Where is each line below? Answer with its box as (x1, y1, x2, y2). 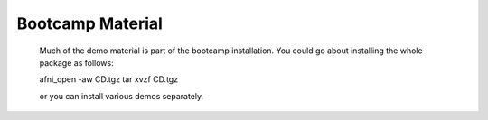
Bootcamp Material (16, 14, 163, 33)
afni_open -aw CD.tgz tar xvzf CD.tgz (39, 74, 179, 85)
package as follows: (39, 57, 114, 68)
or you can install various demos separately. (39, 90, 204, 101)
